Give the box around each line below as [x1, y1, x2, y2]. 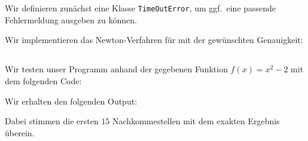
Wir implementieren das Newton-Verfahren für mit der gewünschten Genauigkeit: [5, 33, 303, 46]
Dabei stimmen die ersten [5, 115, 99, 127]
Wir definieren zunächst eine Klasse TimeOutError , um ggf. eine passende [5, 2, 276, 14]
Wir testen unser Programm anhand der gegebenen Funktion [5, 63, 228, 75]
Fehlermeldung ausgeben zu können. [5, 13, 137, 26]
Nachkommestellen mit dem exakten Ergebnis [112, 115, 280, 127]
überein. [5, 126, 35, 139]
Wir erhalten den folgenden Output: [5, 94, 138, 107]
